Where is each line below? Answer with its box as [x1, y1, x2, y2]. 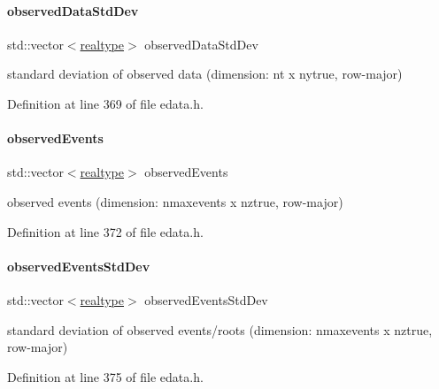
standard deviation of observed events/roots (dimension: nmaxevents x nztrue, [7, 320, 433, 339]
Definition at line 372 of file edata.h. [7, 222, 204, 240]
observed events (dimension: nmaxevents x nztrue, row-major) [7, 192, 343, 210]
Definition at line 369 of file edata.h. [7, 94, 204, 112]
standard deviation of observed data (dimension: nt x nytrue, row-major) [7, 65, 403, 83]
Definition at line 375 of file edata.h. [7, 367, 204, 385]
